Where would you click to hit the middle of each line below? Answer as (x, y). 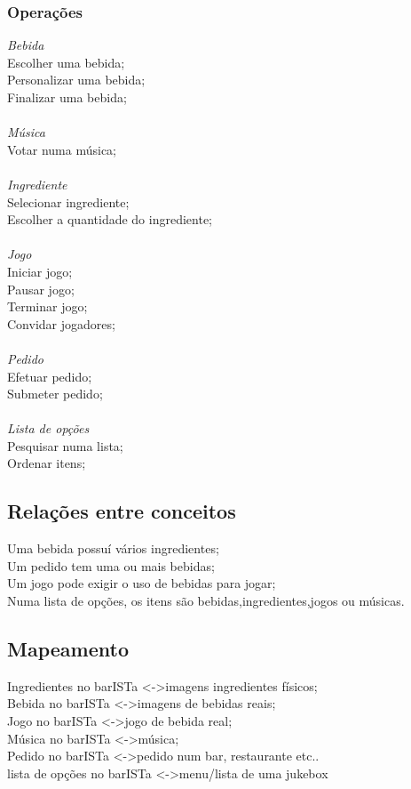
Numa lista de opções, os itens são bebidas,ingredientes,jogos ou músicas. (206, 601)
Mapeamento (68, 649)
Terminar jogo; (47, 306)
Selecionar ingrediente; (68, 201)
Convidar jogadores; (61, 323)
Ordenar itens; (47, 463)
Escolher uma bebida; (66, 62)
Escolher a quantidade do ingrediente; (110, 219)
